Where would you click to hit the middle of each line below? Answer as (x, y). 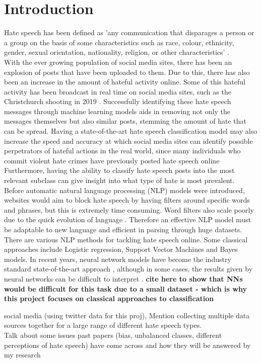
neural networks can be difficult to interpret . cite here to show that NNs (123, 278)
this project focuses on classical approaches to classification (109, 298)
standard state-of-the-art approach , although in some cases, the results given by (128, 269)
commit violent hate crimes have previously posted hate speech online (112, 160)
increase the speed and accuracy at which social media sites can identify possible (128, 141)
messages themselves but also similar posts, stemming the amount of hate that (125, 121)
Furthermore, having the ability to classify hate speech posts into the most (119, 170)
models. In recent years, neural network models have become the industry (118, 259)
